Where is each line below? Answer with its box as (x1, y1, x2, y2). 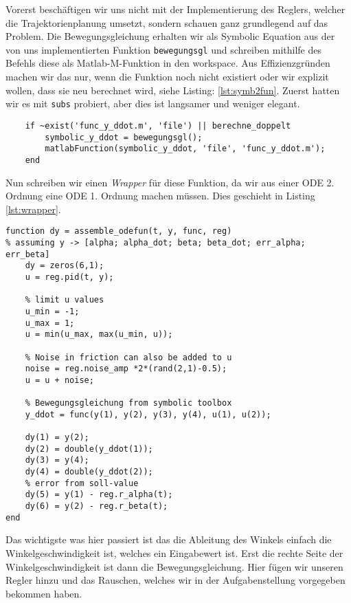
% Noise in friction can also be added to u (25, 352, 232, 362)
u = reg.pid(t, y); (25, 272, 114, 282)
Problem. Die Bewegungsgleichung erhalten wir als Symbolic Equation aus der (5, 29, 335, 43)
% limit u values (25, 295, 104, 305)
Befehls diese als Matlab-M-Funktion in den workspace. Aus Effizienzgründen (5, 56, 330, 70)
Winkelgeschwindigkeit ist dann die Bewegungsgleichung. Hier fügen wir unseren (5, 559, 343, 573)
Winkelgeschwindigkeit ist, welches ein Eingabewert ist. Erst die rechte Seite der (5, 545, 343, 560)
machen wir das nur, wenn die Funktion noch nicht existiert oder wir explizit (5, 69, 329, 84)
